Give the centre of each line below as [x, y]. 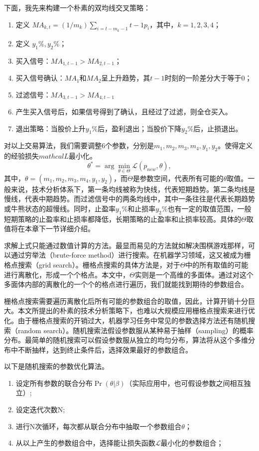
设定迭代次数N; [40, 409]
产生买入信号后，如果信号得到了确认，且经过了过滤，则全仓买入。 [124, 112]
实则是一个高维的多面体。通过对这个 [194, 274]
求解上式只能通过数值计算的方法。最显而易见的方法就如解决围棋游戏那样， [126, 245]
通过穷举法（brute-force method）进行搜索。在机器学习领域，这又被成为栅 [131, 255]
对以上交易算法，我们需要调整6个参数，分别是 [79, 145]
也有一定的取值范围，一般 [209, 208]
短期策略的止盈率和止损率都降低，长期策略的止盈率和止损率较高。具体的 [123, 219]
